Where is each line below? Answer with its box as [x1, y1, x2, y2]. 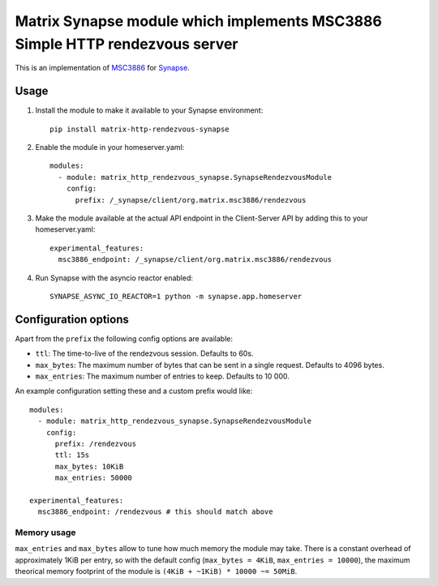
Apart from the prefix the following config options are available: [15, 333, 234, 344]
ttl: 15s [54, 451, 90, 460]
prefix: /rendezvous [54, 438, 137, 448]
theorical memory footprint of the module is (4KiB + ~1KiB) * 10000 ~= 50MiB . [15, 567, 298, 576]
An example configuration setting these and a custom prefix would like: [15, 386, 253, 396]
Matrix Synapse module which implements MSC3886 [15, 12, 383, 30]
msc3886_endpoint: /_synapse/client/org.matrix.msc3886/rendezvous [58, 255, 333, 264]
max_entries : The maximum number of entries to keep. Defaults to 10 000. [35, 371, 290, 381]
